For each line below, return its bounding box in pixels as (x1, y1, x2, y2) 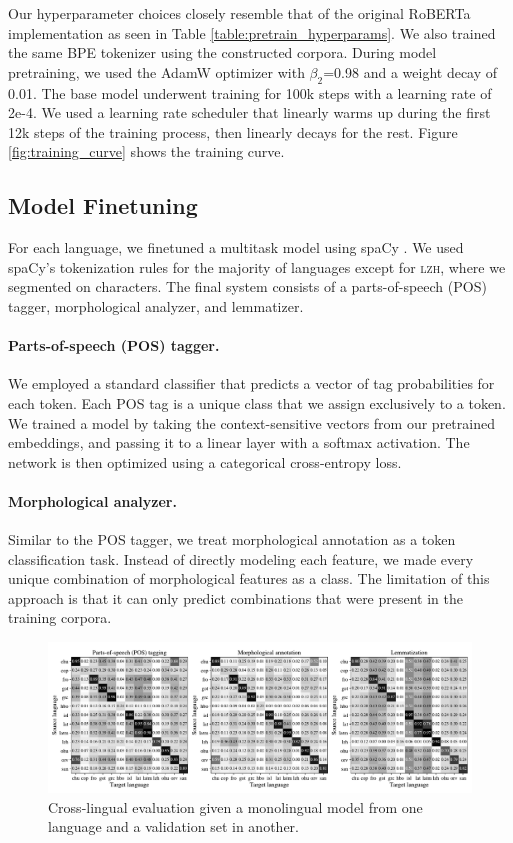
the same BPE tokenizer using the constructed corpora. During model (8, 42, 437, 63)
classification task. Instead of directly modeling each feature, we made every (8, 548, 474, 569)
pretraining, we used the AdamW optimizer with (8, 61, 305, 82)
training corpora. (8, 607, 112, 628)
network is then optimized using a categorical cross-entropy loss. (8, 451, 402, 472)
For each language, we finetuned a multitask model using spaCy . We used (8, 237, 464, 258)
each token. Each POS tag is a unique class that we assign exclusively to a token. (8, 392, 506, 413)
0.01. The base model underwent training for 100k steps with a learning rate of (8, 82, 492, 103)
